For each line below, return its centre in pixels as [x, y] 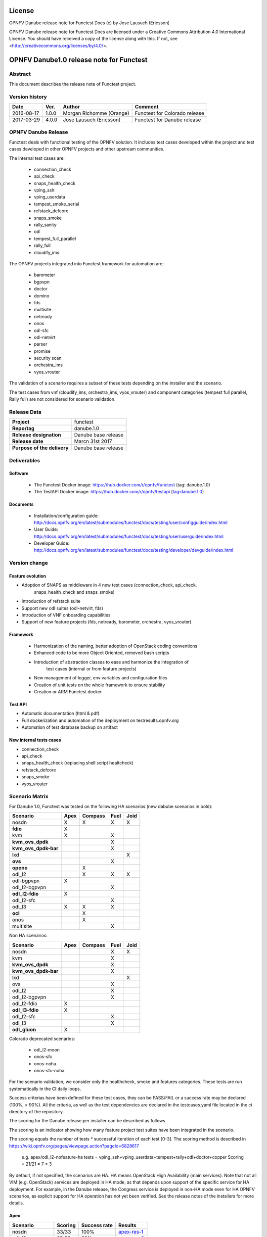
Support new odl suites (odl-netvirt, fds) [62, 608]
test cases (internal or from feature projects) [91, 668]
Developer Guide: [52, 543]
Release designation [37, 435]
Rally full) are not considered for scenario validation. [62, 399]
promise [42, 351]
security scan [48, 358]
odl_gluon [24, 1029]
